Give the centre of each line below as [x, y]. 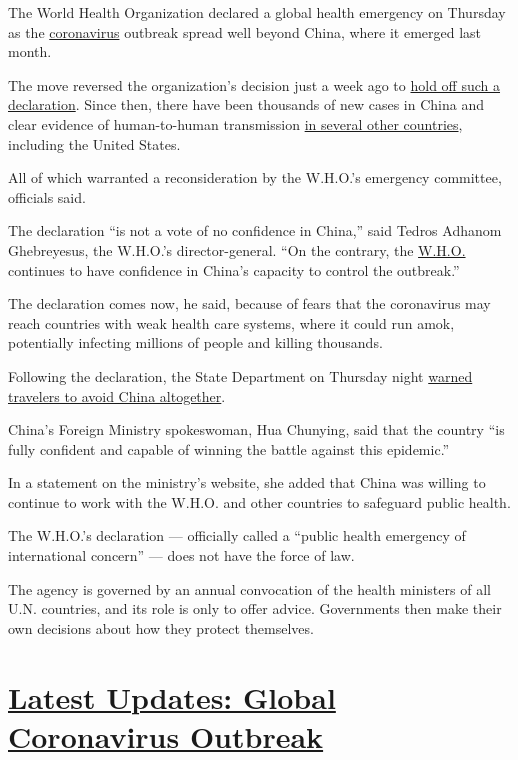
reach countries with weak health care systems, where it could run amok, [231, 322]
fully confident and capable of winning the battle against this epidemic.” [229, 448]
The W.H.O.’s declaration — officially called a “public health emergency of [237, 535]
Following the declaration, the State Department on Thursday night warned [240, 375]
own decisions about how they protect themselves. [161, 627]
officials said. [47, 196]
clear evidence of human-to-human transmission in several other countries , [235, 123]
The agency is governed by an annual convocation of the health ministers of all [249, 588]
